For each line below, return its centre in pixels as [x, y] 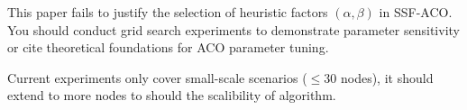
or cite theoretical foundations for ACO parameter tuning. [168, 47]
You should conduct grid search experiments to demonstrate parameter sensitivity [233, 29]
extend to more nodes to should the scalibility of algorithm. [172, 95]
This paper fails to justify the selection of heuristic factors [168, 12]
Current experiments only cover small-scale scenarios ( [157, 77]
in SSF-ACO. [416, 12]
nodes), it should [387, 77]
